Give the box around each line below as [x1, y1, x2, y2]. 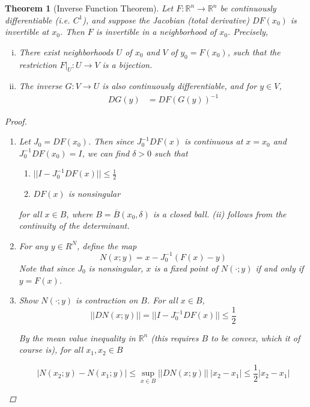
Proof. [5, 114, 27, 127]
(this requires [151, 331, 199, 344]
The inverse [19, 79, 62, 92]
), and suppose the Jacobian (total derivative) [82, 13, 250, 26]
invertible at [5, 25, 49, 38]
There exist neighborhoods [19, 45, 114, 58]
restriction [19, 58, 57, 70]
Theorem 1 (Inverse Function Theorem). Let [5, 2, 174, 14]
